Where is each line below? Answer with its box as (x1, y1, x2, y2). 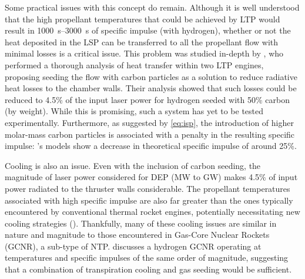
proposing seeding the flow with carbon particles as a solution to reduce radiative (5, 70, 297, 82)
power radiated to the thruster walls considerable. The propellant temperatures (5, 182, 290, 194)
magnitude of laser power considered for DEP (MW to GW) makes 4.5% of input (5, 171, 298, 183)
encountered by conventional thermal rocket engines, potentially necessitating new (5, 205, 300, 218)
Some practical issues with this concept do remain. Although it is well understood (5, 1, 300, 13)
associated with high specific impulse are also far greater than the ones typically (5, 194, 293, 206)
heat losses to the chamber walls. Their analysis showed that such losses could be (5, 82, 297, 94)
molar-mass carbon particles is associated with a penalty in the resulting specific (5, 128, 295, 140)
